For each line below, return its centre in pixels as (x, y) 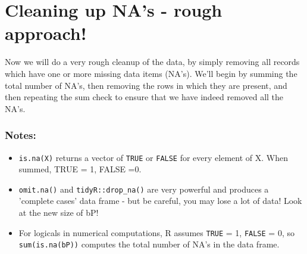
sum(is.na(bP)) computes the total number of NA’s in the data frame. (149, 244)
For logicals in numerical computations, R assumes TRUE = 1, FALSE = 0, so (156, 232)
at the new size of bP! (59, 212)
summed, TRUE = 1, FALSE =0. (80, 169)
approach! (46, 33)
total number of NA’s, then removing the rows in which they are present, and (146, 85)
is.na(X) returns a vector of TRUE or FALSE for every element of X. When (153, 157)
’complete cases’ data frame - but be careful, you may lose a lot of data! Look (160, 201)
